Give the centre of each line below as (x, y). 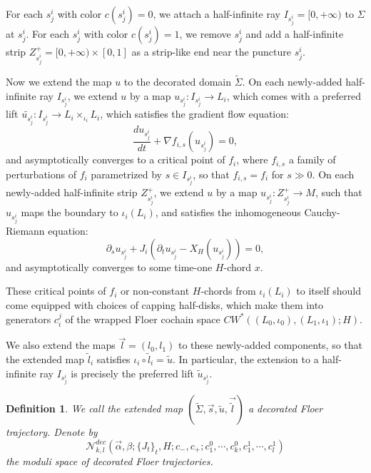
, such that (339, 192)
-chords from (228, 291)
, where (252, 159)
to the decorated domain (178, 81)
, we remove (205, 33)
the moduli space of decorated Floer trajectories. (110, 461)
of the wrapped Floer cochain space (143, 319)
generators (29, 319)
